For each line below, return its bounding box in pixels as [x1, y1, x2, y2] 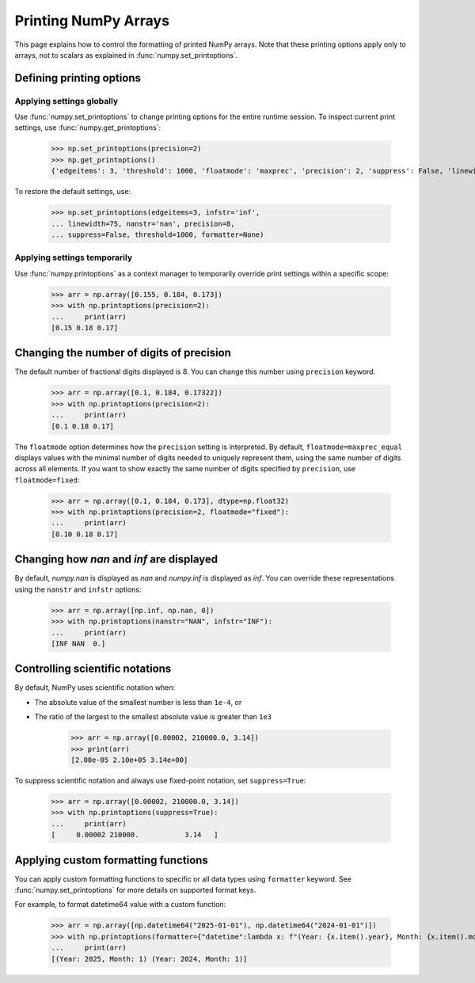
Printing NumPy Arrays [14, 12, 170, 29]
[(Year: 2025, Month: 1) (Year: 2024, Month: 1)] [51, 954, 248, 963]
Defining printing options [14, 71, 142, 85]
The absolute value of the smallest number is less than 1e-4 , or [34, 697, 242, 707]
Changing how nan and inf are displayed [14, 553, 218, 566]
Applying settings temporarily [14, 252, 133, 263]
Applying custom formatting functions [14, 853, 209, 867]
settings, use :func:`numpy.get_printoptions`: [14, 123, 161, 132]
